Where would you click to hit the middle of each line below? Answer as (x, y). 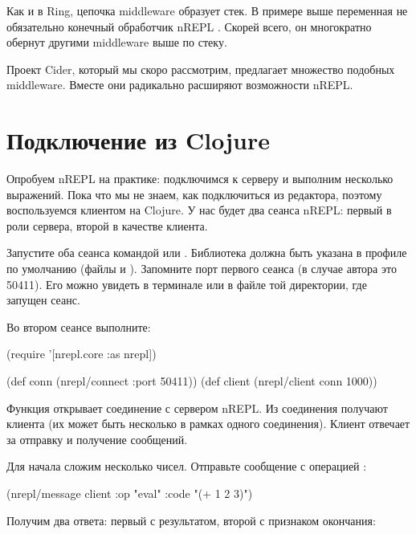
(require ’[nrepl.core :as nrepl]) (82, 354)
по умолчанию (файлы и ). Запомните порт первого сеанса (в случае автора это (202, 269)
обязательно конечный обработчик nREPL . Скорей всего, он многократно (189, 26)
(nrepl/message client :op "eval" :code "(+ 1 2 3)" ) (130, 493)
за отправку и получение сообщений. (97, 439)
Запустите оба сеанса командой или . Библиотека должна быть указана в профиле (207, 253)
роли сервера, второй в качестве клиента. (107, 225)
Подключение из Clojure (138, 140)
